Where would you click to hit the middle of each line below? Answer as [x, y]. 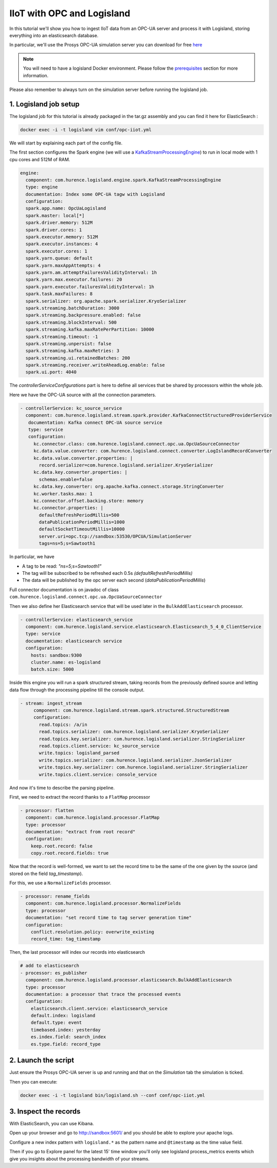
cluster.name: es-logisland [66, 662]
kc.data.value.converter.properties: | [83, 458]
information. [36, 75]
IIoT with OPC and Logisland [70, 13]
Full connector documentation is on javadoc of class [64, 590]
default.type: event [56, 1023]
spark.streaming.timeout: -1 [62, 337]
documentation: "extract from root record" [81, 832]
